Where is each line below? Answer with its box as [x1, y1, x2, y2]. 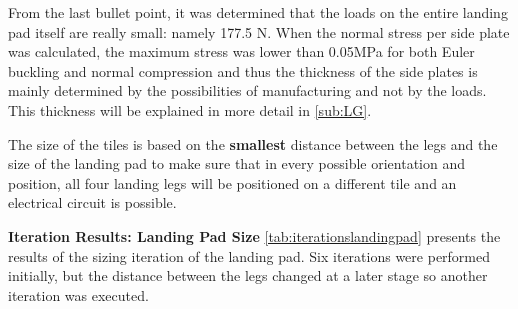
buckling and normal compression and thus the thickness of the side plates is [8, 60, 478, 81]
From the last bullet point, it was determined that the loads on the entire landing [8, 2, 508, 22]
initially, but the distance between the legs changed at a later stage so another [8, 265, 488, 286]
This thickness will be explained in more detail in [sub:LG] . [8, 99, 372, 120]
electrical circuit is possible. [8, 192, 177, 213]
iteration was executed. [8, 284, 149, 305]
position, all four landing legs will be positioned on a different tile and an [8, 172, 457, 193]
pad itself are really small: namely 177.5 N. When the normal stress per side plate [8, 21, 510, 42]
